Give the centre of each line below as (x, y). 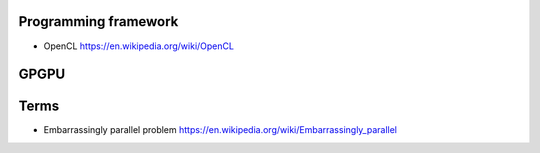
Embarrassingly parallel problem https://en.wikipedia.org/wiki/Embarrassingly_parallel (220, 130)
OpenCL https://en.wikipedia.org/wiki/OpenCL (139, 46)
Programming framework (98, 21)
